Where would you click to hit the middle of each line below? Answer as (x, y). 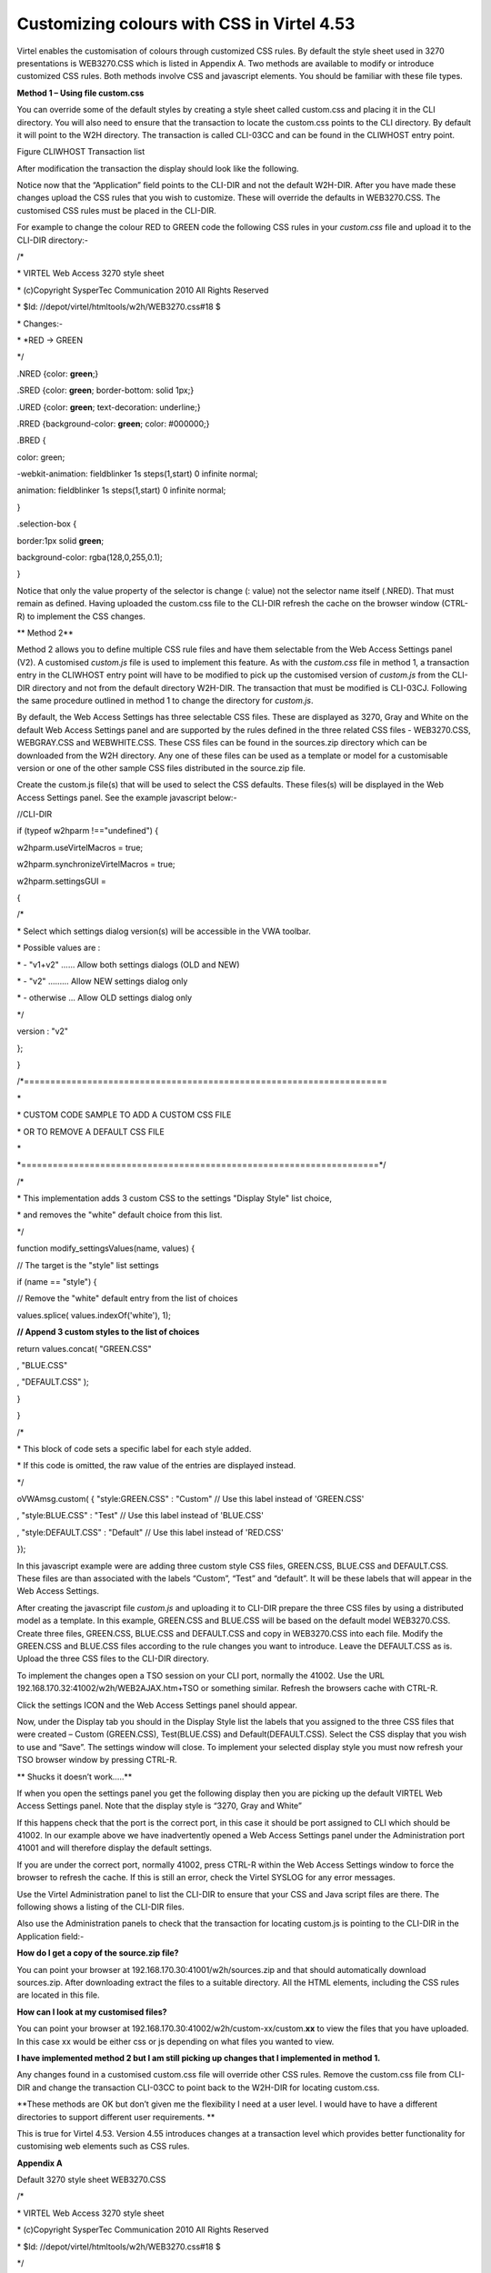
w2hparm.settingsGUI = (61, 881)
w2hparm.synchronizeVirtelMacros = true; (96, 865)
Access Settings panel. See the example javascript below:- (127, 797)
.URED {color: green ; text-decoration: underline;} (109, 407)
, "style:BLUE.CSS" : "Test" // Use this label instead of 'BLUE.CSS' (140, 1516)
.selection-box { (47, 524)
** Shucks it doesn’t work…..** (75, 1777)
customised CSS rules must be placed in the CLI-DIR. (117, 210)
